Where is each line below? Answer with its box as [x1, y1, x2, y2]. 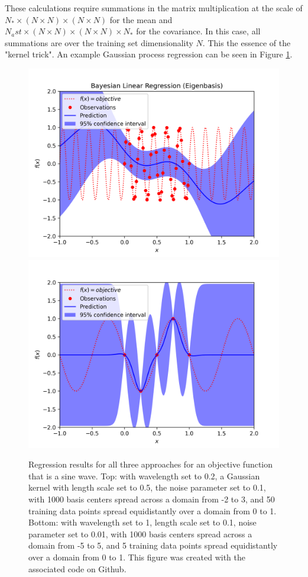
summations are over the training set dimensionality [5, 36, 193, 49]
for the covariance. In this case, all [136, 25, 261, 37]
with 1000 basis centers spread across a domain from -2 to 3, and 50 [28, 492, 275, 505]
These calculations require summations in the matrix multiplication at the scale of [5, 2, 303, 14]
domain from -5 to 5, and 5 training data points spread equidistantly [28, 539, 278, 552]
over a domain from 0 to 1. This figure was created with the [28, 550, 245, 563]
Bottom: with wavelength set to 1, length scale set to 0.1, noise [28, 516, 257, 528]
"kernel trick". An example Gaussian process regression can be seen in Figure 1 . [5, 48, 293, 60]
